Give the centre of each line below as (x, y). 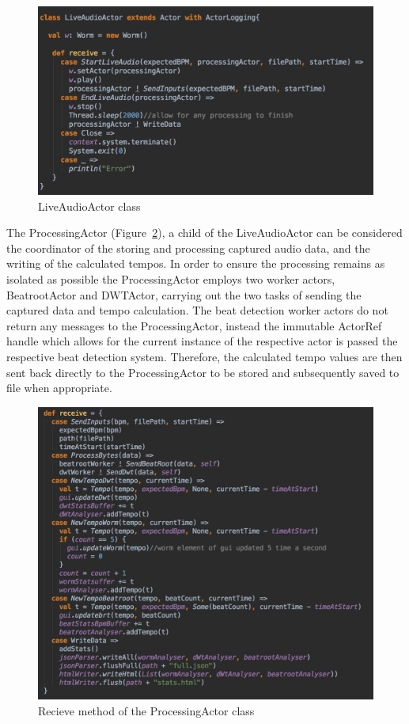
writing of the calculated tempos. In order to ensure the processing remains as (196, 263)
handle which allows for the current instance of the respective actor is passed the (202, 341)
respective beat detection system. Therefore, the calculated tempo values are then (204, 357)
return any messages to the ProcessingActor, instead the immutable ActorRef (194, 325)
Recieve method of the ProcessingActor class (146, 710)
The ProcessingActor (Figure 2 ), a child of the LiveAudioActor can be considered (204, 232)
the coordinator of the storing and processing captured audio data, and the (188, 248)
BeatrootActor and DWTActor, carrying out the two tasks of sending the (184, 294)
